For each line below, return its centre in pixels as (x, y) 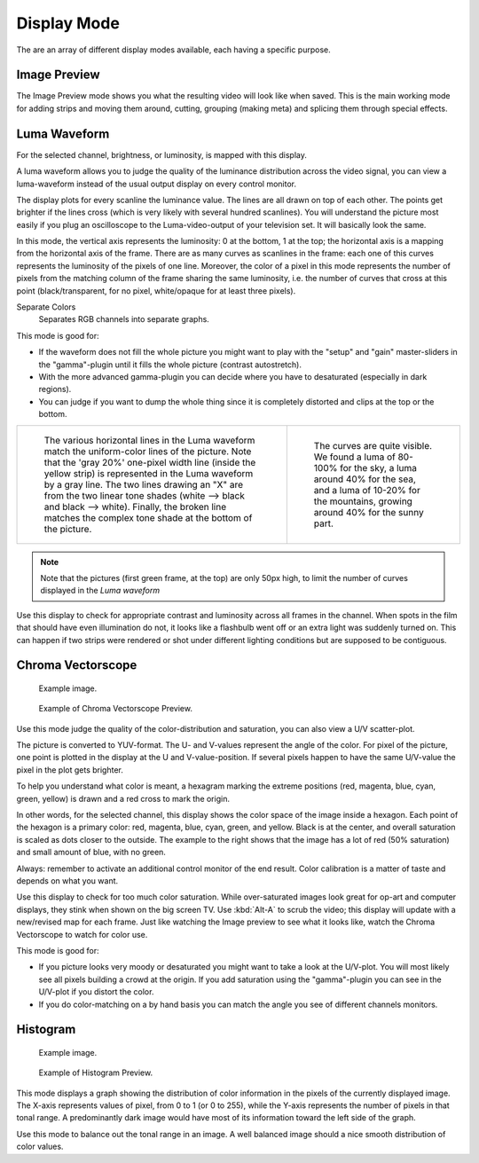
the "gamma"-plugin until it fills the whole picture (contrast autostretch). (170, 365)
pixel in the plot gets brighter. (70, 770)
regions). (55, 389)
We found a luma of (355, 457)
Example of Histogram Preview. (96, 1073)
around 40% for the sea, (365, 479)
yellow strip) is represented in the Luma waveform (149, 473)
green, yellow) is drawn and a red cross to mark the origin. (123, 798)
